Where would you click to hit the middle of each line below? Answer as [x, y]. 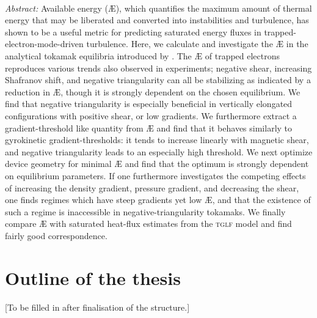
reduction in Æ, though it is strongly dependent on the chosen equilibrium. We [153, 91]
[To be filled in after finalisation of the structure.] [97, 307]
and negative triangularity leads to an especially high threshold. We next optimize [159, 151]
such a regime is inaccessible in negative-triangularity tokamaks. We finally [145, 211]
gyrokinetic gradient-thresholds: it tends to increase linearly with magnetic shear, [157, 140]
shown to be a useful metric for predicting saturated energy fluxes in [133, 31]
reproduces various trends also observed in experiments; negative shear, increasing [158, 68]
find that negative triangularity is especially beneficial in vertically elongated [149, 104]
